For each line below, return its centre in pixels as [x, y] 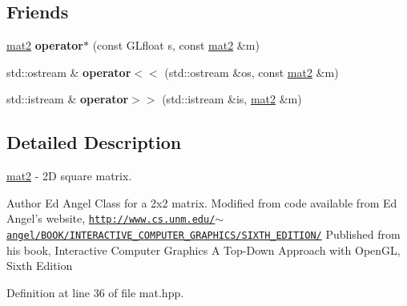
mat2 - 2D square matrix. [69, 176]
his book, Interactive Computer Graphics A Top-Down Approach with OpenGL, [203, 250]
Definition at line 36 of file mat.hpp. [95, 292]
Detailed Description [94, 142]
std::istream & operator [68, 99]
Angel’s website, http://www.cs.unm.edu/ [111, 218]
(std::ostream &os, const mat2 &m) [252, 72]
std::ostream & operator [69, 72]
